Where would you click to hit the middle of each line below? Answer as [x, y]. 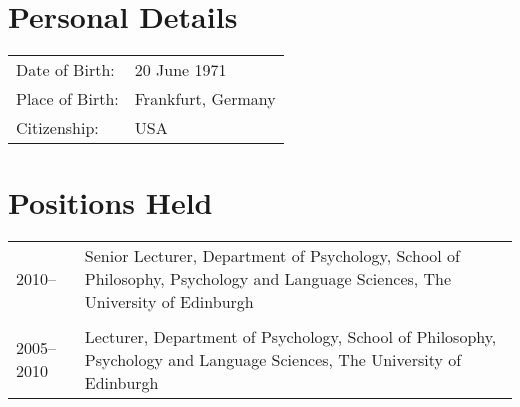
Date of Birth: [65, 69]
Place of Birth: [67, 98]
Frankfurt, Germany [205, 98]
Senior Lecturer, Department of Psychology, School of [272, 255]
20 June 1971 [180, 69]
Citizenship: [57, 127]
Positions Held [110, 201]
